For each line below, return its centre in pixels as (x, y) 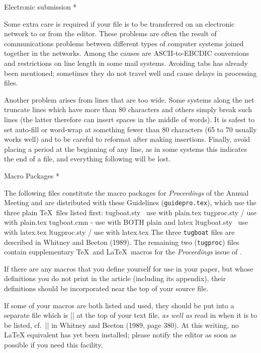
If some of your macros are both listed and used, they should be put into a (119, 305)
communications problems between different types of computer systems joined (124, 43)
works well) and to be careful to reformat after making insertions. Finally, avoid (127, 139)
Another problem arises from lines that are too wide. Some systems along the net (129, 99)
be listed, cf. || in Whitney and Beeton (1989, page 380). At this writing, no (121, 325)
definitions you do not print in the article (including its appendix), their (115, 278)
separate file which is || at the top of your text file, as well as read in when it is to (131, 315)
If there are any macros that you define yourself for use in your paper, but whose (129, 268)
